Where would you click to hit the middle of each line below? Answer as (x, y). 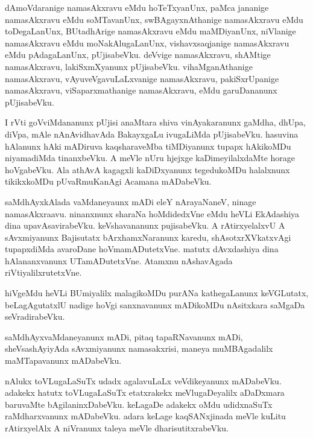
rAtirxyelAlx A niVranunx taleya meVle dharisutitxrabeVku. (117, 428)
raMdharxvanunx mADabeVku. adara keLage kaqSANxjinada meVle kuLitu (145, 416)
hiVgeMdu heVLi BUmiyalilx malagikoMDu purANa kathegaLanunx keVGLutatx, (157, 293)
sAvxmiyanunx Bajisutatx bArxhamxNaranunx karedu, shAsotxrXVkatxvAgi (148, 237)
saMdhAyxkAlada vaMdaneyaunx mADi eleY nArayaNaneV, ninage (131, 201)
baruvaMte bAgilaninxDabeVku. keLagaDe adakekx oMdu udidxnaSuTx (139, 404)
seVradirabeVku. (35, 316)
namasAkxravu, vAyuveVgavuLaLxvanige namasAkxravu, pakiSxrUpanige (142, 78)
